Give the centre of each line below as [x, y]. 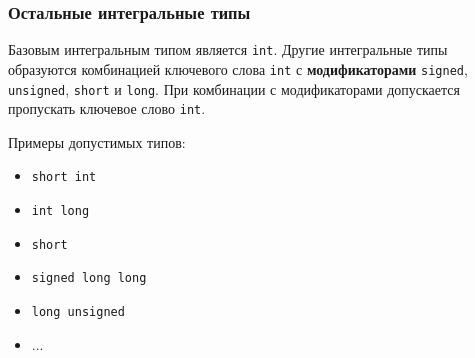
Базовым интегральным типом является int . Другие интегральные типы [228, 49]
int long [60, 211]
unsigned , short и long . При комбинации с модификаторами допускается [234, 88]
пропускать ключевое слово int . [107, 108]
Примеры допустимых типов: [97, 141]
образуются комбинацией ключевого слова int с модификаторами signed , [238, 68]
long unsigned [78, 312]
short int [64, 177]
